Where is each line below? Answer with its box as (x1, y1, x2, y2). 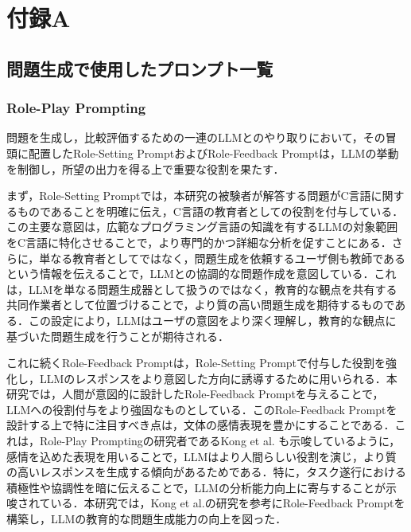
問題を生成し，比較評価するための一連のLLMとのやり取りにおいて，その (6, 129, 386, 146)
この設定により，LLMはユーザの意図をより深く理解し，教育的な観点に (28, 311, 397, 328)
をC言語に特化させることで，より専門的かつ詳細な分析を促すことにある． (6, 233, 392, 250)
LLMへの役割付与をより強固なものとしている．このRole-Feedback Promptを (6, 401, 397, 417)
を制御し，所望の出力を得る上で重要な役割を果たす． (6, 160, 285, 177)
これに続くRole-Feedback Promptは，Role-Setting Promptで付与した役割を (6, 354, 386, 371)
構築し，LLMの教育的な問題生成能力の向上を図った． (6, 510, 287, 527)
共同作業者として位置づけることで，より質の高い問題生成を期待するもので (6, 296, 395, 313)
